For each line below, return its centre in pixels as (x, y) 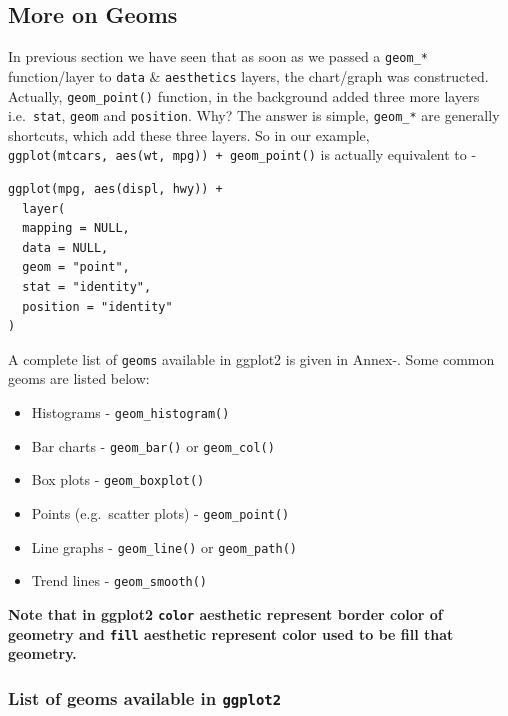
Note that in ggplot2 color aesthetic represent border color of (225, 614)
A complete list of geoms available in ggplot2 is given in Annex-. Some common (251, 358)
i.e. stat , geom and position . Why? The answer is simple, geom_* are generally (254, 115)
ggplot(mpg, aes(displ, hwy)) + (115, 189)
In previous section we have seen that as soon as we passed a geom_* (218, 56)
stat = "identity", (87, 287)
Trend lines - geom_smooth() (119, 580)
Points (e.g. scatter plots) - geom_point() (160, 513)
